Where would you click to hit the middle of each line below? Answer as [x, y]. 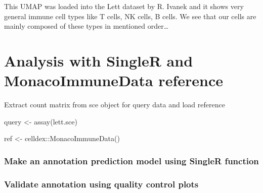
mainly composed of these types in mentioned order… [86, 26]
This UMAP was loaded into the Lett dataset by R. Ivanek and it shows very [124, 6]
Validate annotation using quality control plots [101, 184]
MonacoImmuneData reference [114, 80]
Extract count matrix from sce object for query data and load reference [115, 105]
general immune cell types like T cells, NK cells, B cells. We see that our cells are [130, 16]
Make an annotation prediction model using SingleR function [131, 160]
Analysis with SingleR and [99, 60]
